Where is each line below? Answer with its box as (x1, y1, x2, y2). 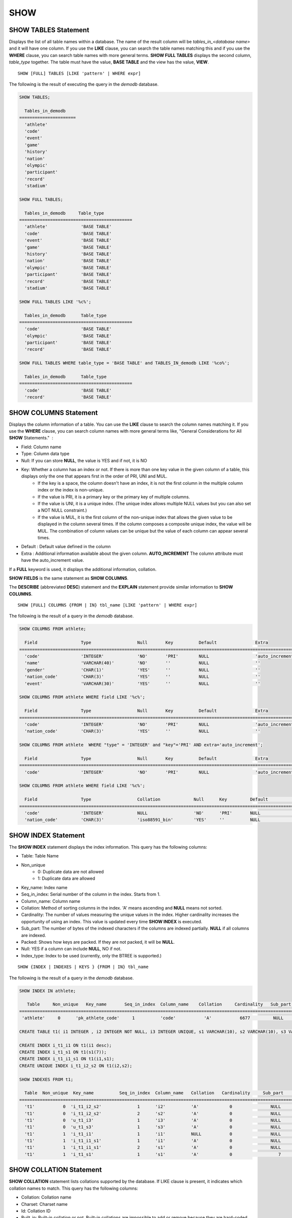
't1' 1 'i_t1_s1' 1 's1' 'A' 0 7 (24, 1151, 281, 1157)
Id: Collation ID (21, 1208, 51, 1214)
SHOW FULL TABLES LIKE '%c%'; (19, 299, 91, 304)
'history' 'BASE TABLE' (24, 251, 112, 257)
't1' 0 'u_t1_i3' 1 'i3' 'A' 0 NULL (24, 1117, 281, 1123)
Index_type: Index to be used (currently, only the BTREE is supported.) (21, 952, 162, 958)
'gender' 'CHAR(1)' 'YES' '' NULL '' (24, 667, 260, 672)
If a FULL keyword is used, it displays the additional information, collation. (9, 566, 157, 572)
